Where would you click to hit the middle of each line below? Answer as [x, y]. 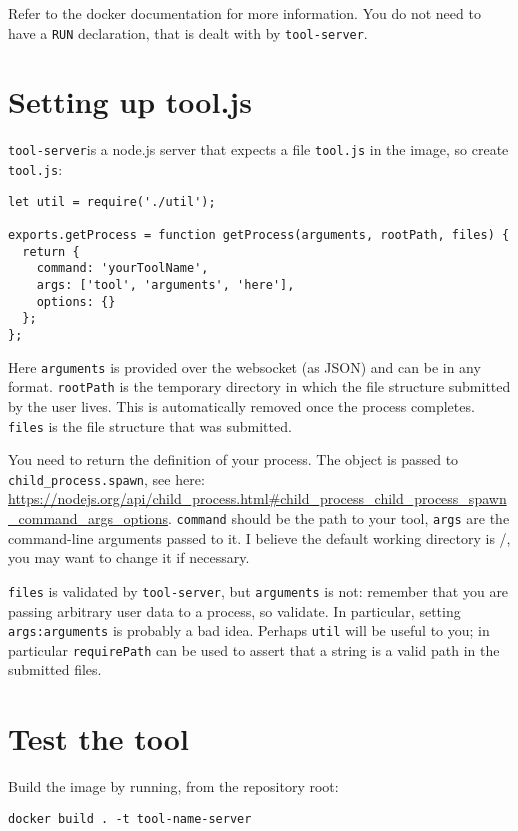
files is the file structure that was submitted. [150, 425]
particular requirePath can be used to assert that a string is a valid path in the [254, 649]
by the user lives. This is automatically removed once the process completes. [241, 405]
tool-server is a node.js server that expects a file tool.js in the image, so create [258, 149]
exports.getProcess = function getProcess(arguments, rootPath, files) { [259, 235]
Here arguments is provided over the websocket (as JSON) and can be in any [244, 366]
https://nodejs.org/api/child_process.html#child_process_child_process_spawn [257, 498]
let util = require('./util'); [112, 201]
